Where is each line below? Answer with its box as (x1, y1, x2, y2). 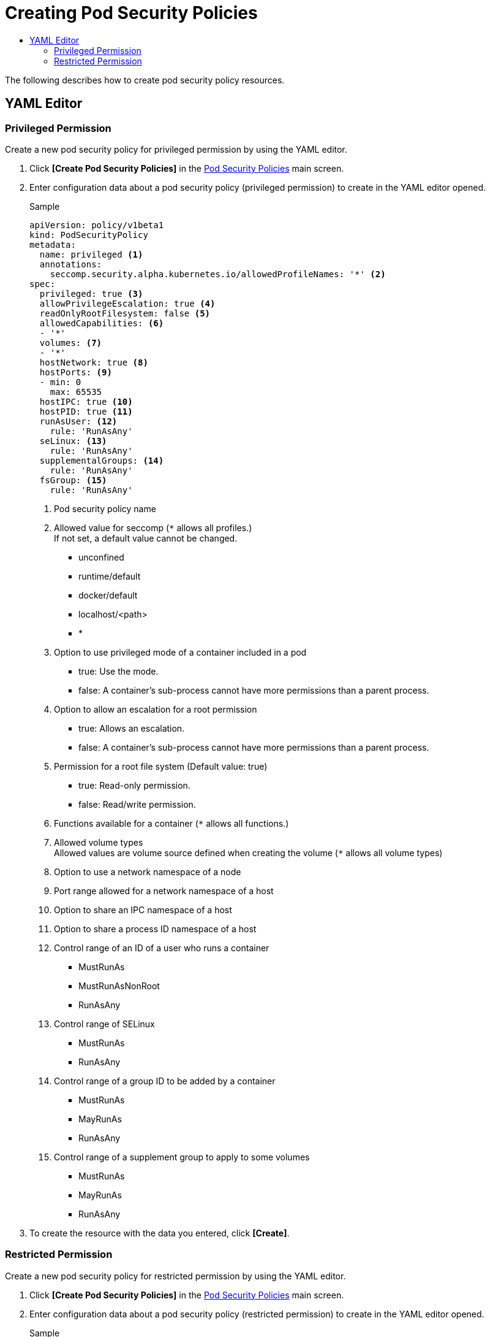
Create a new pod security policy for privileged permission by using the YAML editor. (5, 144, 347, 155)
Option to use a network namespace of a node (54, 866, 241, 877)
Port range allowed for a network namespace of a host (54, 885, 274, 896)
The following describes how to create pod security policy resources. (5, 74, 285, 85)
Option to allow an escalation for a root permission (54, 703, 257, 714)
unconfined (78, 551, 124, 562)
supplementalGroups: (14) (39, 455, 164, 465)
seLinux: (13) (39, 435, 107, 446)
